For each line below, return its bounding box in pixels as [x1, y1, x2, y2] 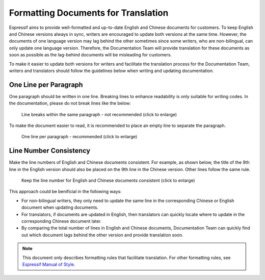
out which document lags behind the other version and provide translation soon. [21, 232, 184, 238]
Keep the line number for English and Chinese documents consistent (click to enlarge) [21, 178, 195, 183]
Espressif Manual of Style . [22, 261, 76, 267]
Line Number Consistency [9, 147, 91, 155]
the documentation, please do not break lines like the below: [9, 101, 131, 106]
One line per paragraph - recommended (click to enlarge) [21, 134, 137, 140]
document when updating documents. [21, 204, 99, 210]
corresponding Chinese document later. [21, 218, 102, 224]
